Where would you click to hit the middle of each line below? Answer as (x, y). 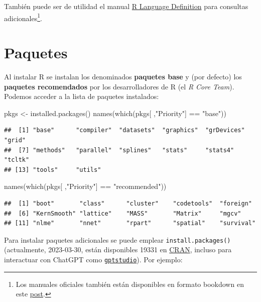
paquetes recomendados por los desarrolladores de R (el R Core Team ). (119, 86)
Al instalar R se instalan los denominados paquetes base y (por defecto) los (123, 76)
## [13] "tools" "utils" (53, 170)
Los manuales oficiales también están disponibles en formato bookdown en (130, 284)
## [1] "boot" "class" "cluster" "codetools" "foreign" (128, 203)
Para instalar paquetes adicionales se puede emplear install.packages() (117, 239)
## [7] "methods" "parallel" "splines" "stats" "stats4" (119, 150)
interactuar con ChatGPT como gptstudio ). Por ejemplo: (93, 259)
